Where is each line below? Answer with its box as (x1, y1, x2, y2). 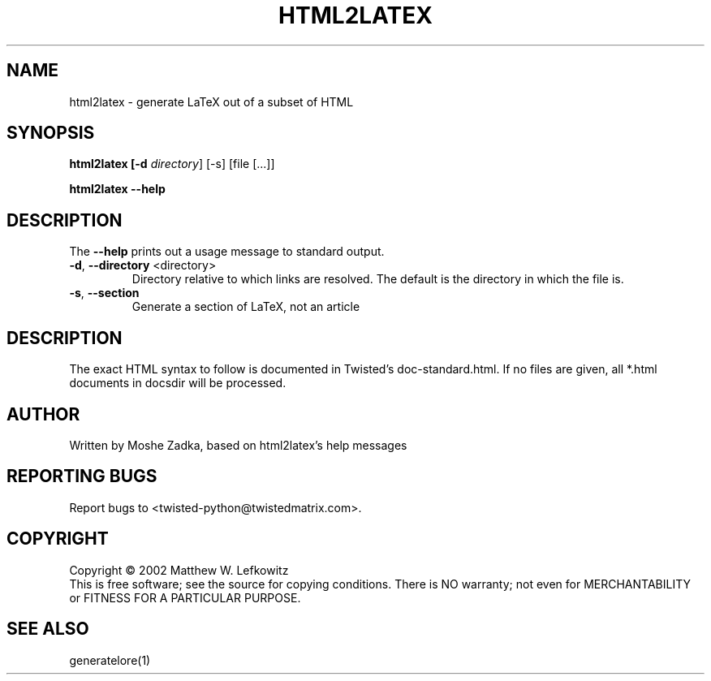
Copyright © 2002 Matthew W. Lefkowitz (69, 562, 289, 577)
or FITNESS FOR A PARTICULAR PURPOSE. (69, 590, 301, 605)
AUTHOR (6, 403, 80, 425)
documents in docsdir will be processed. (69, 376, 287, 390)
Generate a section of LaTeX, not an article (131, 300, 360, 314)
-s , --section (69, 286, 140, 300)
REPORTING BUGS (6, 466, 157, 487)
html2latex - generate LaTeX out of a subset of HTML (69, 94, 354, 109)
